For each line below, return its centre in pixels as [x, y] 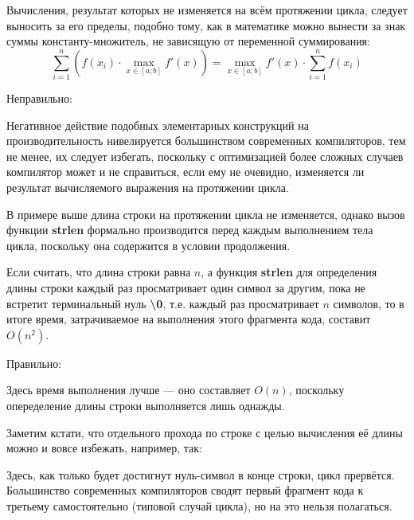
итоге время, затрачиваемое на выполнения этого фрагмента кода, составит [189, 319]
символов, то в [369, 303]
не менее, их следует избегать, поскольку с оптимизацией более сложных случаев [205, 156]
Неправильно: [39, 98]
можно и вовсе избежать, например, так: [104, 448]
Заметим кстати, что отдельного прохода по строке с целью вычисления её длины [205, 432]
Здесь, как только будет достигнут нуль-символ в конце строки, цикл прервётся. [201, 474]
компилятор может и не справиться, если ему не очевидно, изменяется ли [186, 172]
